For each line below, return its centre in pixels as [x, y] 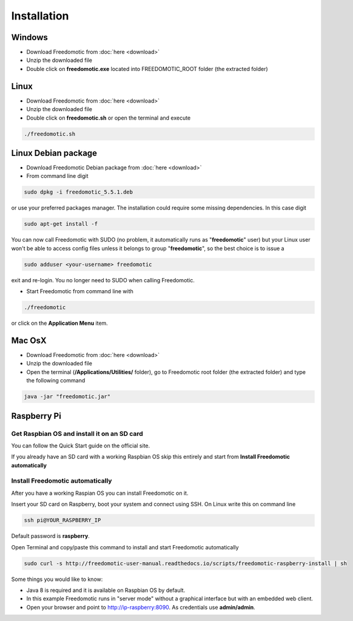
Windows [29, 37]
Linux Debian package [54, 153]
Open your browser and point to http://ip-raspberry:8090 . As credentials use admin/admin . [141, 607]
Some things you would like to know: [57, 579]
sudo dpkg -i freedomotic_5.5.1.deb [79, 192]
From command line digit [57, 176]
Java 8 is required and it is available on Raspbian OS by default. [106, 590]
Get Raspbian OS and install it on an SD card [77, 433]
